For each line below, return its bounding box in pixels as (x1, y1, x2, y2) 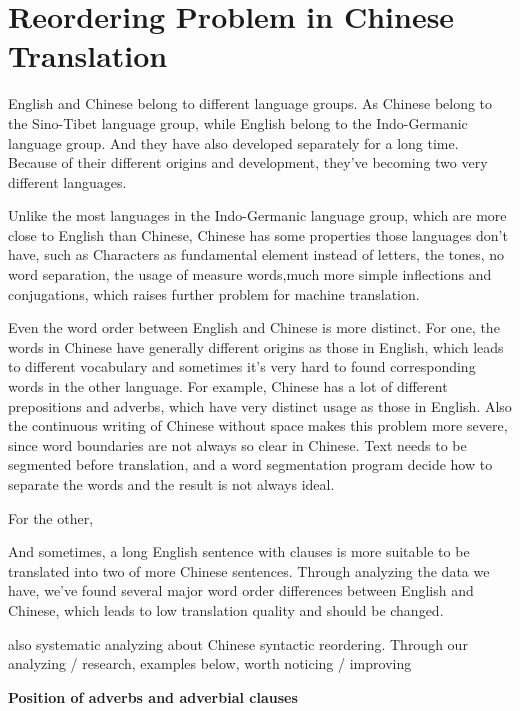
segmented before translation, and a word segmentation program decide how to (8, 454, 493, 475)
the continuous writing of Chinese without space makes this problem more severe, (8, 415, 508, 436)
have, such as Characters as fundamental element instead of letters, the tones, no (8, 244, 505, 265)
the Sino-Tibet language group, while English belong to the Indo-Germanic (8, 112, 468, 133)
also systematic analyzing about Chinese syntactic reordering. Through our (8, 633, 468, 654)
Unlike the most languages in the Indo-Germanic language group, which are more (8, 205, 507, 226)
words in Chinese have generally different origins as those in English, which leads (8, 336, 504, 357)
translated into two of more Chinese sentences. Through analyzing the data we (8, 560, 490, 581)
